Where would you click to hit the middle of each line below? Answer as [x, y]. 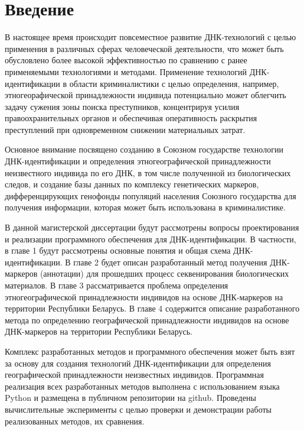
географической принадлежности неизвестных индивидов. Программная [134, 375]
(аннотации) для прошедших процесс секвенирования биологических [164, 273]
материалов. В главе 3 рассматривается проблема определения [117, 285]
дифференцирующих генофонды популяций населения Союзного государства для [151, 195]
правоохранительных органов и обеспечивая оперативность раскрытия [131, 118]
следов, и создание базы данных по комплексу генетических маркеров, [132, 184]
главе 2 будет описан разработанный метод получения [170, 262]
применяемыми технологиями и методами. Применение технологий [126, 71]
